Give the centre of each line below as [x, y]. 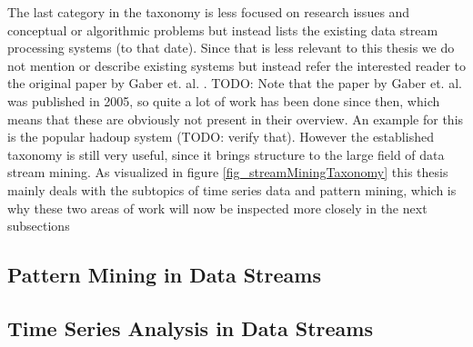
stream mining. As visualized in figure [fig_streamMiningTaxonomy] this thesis [228, 172]
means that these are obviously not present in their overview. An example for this [236, 119]
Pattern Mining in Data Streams [164, 275]
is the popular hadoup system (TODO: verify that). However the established [221, 137]
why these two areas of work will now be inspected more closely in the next [217, 208]
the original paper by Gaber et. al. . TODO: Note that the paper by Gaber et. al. [235, 83]
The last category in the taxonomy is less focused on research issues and [209, 12]
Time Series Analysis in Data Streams [190, 327]
